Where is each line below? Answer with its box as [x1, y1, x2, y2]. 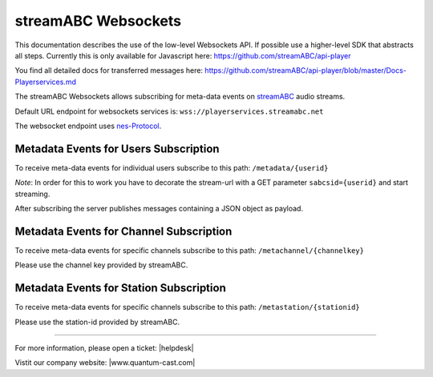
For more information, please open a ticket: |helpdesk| [14, 343, 194, 352]
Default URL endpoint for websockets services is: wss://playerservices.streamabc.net [14, 106, 324, 116]
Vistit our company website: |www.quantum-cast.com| [14, 358, 196, 367]
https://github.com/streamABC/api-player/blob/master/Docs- [204, 66, 407, 75]
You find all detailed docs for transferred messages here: [14, 66, 204, 75]
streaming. [14, 189, 51, 199]
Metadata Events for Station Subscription [14, 281, 226, 295]
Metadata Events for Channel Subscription [14, 224, 233, 238]
